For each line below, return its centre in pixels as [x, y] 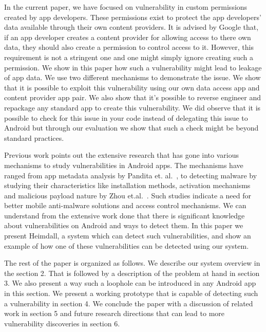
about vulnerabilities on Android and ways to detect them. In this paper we [124, 225]
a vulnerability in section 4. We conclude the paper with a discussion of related [129, 303]
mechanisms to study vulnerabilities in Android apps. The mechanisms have [124, 165]
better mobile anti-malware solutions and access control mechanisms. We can [125, 205]
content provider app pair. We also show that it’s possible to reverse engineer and [133, 97]
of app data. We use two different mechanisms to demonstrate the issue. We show [132, 77]
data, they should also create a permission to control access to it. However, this [129, 47]
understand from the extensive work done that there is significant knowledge [125, 215]
